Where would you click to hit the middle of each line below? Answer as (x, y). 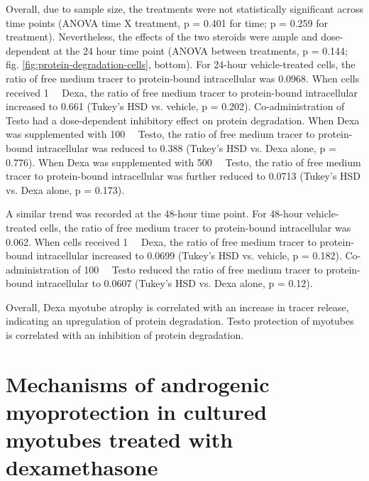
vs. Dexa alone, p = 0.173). (65, 189)
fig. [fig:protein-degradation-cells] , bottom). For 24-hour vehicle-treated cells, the (181, 64)
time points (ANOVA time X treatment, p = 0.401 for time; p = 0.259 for (167, 22)
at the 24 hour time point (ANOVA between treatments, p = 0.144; (200, 50)
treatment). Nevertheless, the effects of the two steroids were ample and (162, 37)
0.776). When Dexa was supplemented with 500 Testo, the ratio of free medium (183, 162)
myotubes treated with (120, 439)
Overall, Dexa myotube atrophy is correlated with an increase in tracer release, (177, 307)
